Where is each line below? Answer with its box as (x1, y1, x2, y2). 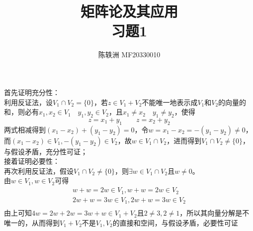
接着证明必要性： (4, 156, 60, 166)
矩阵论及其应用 (80, 1, 178, 21)
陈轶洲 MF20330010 (98, 49, 161, 60)
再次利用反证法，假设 (4, 165, 74, 176)
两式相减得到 (4, 124, 46, 134)
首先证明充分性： (4, 87, 60, 97)
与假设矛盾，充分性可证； (4, 146, 87, 156)
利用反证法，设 (4, 97, 53, 107)
